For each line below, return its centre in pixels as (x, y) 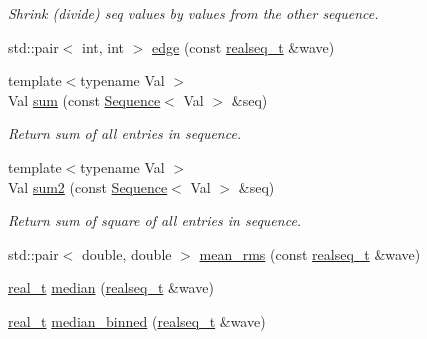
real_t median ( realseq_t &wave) (111, 287)
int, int (103, 46)
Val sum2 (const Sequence (88, 186)
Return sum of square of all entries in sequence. (155, 220)
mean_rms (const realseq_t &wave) (310, 253)
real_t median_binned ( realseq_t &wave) (137, 320)
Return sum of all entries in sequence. (125, 133)
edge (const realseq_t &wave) (243, 46)
